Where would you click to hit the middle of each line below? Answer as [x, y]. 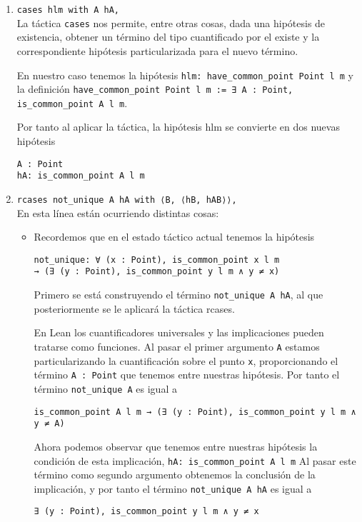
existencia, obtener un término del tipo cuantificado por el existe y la [168, 37]
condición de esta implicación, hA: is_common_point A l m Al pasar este [195, 460]
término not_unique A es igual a [105, 388]
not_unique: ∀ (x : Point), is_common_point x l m [157, 260]
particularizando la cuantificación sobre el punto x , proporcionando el [186, 360]
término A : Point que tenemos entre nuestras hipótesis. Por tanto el [187, 375]
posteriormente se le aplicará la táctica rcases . [134, 308]
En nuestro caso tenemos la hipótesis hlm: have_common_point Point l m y [185, 75]
